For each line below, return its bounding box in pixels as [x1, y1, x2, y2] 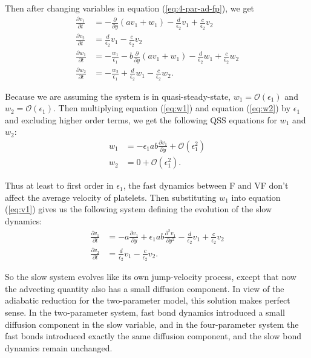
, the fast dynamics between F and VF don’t [123, 179, 289, 192]
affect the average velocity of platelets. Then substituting [5, 190, 217, 203]
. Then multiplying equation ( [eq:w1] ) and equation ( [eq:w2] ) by [53, 102, 291, 114]
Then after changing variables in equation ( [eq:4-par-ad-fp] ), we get [5, 2, 255, 14]
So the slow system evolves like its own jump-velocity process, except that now [5, 270, 296, 283]
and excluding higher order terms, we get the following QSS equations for [5, 113, 277, 126]
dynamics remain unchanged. [5, 341, 113, 354]
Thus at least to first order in [5, 179, 114, 192]
